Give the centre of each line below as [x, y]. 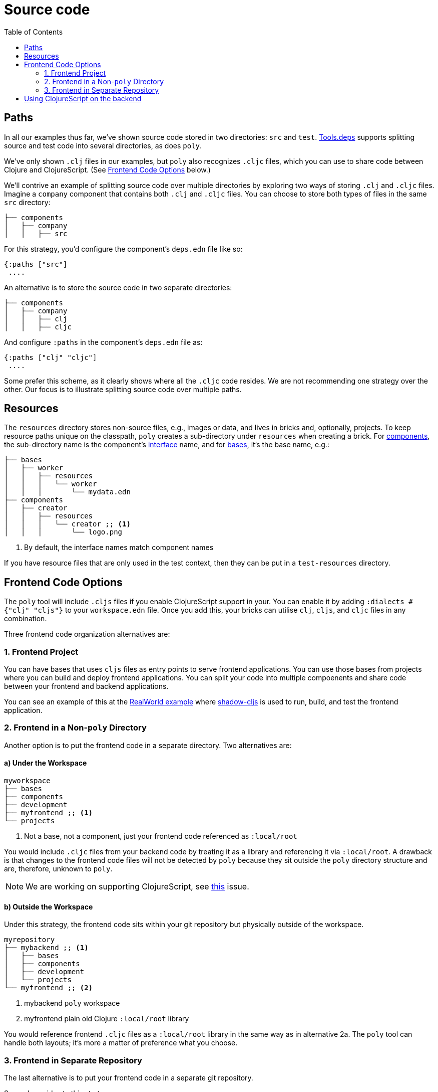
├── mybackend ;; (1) [46, 948]
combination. [26, 619]
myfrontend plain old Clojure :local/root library [107, 1019]
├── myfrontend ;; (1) [49, 813]
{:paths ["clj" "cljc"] [51, 357]
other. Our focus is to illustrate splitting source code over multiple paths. [123, 389]
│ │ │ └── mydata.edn [67, 492]
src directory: [27, 202]
